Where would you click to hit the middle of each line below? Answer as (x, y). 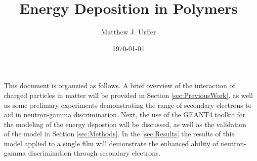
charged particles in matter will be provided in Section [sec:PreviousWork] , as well (128, 95)
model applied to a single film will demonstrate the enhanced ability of (111, 143)
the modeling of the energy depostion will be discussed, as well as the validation (125, 124)
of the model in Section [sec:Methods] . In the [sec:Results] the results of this (119, 134)
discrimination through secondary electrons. (94, 153)
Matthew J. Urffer (128, 32)
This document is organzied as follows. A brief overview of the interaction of (120, 85)
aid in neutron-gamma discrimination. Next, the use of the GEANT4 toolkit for (125, 114)
